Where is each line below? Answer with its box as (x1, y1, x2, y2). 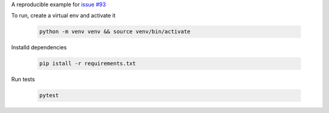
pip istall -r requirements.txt (39, 60, 136, 67)
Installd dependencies (11, 44, 67, 51)
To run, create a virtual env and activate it (11, 12, 116, 19)
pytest (39, 92, 59, 99)
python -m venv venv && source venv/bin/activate (39, 28, 191, 35)
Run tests (11, 76, 35, 83)
